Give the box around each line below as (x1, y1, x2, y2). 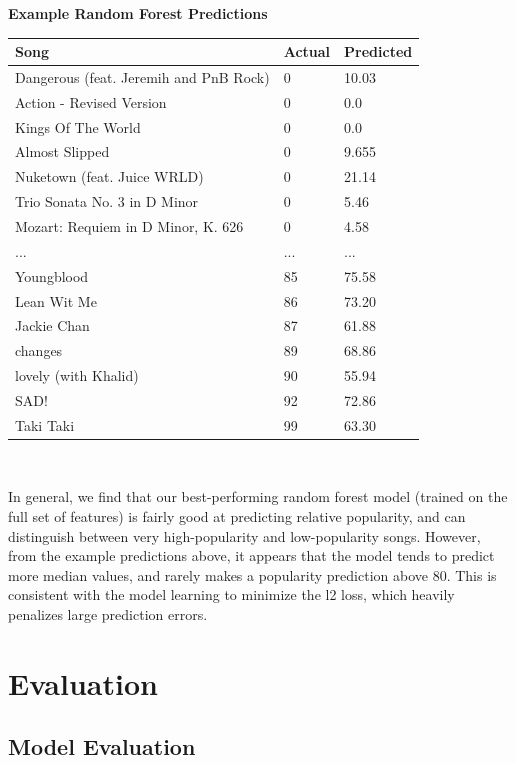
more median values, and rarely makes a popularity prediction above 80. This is (8, 564, 497, 585)
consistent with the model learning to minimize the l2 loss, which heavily (8, 584, 455, 605)
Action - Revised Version (15, 91, 167, 112)
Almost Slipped (15, 141, 110, 162)
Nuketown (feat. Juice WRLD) (15, 166, 204, 187)
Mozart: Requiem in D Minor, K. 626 (15, 216, 244, 236)
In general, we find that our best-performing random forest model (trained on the (8, 486, 508, 507)
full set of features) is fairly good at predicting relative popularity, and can (8, 506, 466, 527)
